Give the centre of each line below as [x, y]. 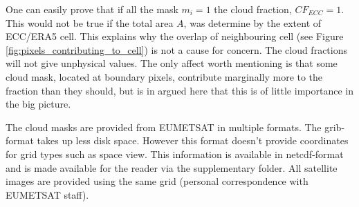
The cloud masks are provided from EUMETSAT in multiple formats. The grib [174, 127]
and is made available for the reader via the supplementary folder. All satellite [172, 167]
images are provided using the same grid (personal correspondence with [157, 181]
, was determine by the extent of [252, 22]
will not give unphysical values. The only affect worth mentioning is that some [172, 63]
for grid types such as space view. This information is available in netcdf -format [175, 154]
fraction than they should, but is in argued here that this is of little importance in [179, 90]
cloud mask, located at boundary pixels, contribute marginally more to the [164, 76]
